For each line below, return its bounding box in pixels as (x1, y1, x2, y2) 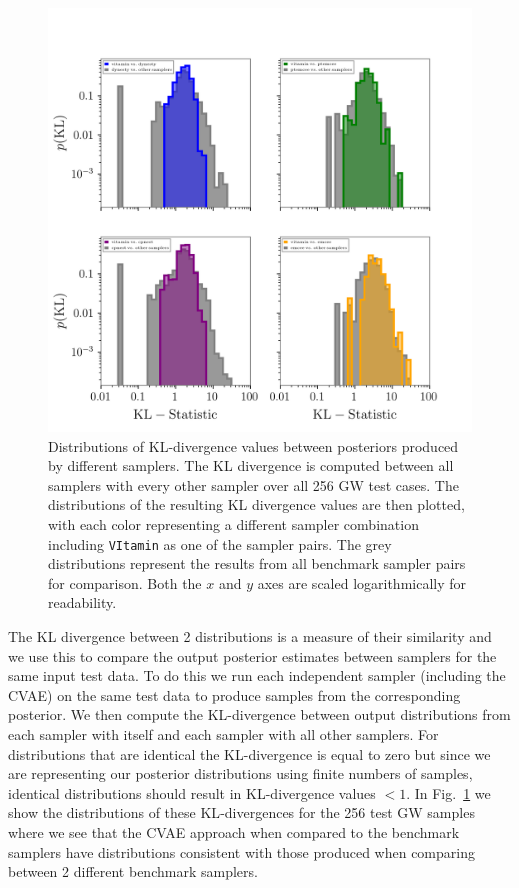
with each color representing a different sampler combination (48, 513, 419, 534)
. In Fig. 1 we (406, 782, 491, 803)
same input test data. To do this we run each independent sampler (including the (8, 665, 506, 686)
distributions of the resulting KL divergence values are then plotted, (48, 494, 465, 515)
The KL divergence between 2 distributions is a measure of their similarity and (8, 626, 492, 646)
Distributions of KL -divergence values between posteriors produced (48, 435, 459, 456)
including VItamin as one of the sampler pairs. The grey (48, 533, 392, 554)
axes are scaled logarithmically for (257, 572, 467, 593)
